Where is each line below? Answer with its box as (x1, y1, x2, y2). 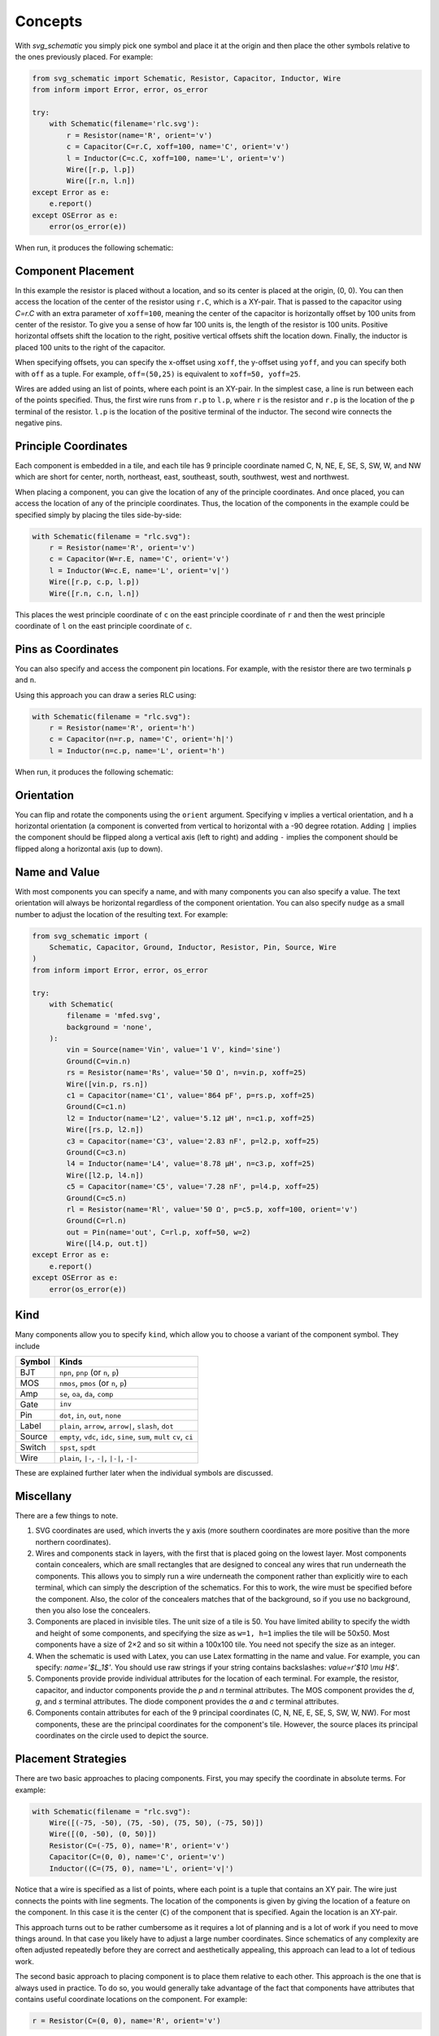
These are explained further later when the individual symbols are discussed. (15, 1468, 274, 1477)
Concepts (15, 12, 83, 30)
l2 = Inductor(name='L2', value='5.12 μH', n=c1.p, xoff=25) (66, 1113, 315, 1123)
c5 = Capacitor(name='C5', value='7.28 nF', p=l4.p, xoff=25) (66, 1182, 320, 1191)
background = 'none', (66, 1022, 153, 1032)
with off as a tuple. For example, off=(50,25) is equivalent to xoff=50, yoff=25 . (15, 369, 301, 379)
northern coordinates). (35, 1537, 111, 1547)
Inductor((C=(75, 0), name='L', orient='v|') (49, 1863, 234, 1873)
